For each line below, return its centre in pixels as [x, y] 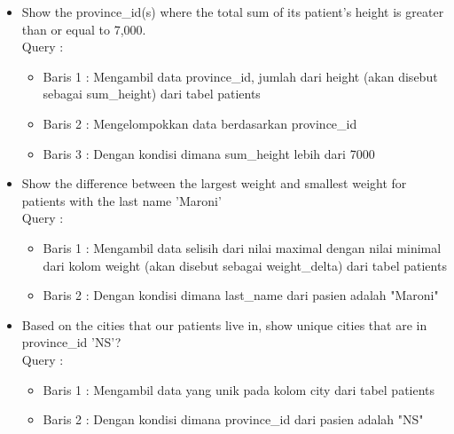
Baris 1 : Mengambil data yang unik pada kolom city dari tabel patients [239, 389]
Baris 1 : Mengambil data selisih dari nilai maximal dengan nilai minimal [242, 247]
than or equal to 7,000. [84, 29]
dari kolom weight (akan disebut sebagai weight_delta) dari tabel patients [245, 265]
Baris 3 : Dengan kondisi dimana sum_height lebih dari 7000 [209, 153]
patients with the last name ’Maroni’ [121, 200]
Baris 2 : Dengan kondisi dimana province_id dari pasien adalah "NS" [233, 419]
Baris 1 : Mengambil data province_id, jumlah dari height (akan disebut [240, 76]
